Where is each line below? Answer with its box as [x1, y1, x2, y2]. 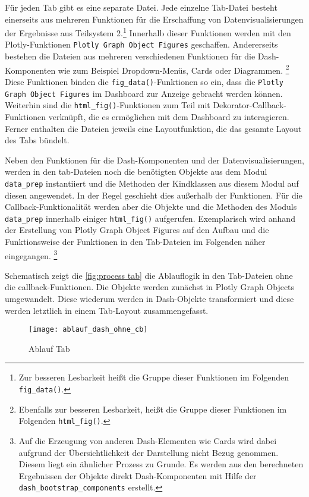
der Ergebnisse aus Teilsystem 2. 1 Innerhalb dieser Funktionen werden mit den [5, 25, 291, 39]
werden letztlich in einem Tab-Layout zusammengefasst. [5, 304, 209, 316]
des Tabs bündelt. [5, 134, 70, 146]
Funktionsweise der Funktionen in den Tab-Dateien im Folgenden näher [5, 235, 266, 247]
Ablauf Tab [29, 342, 70, 354]
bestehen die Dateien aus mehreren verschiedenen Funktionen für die [5, 50, 256, 62]
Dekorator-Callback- [213, 99, 286, 111]
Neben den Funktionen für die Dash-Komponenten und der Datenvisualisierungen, [5, 153, 304, 166]
